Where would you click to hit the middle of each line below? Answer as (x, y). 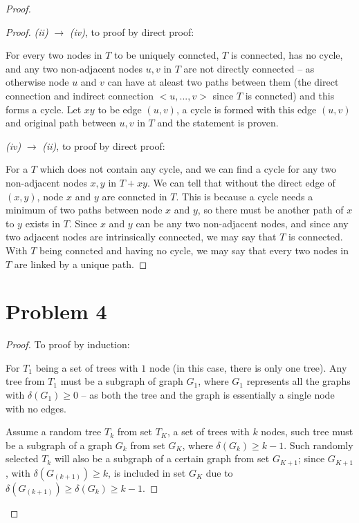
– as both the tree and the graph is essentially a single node (208, 394)
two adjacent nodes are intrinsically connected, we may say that (141, 237)
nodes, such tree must (307, 431)
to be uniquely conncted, (167, 55)
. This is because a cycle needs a (245, 196)
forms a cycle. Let (44, 109)
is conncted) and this (290, 95)
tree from (25, 381)
